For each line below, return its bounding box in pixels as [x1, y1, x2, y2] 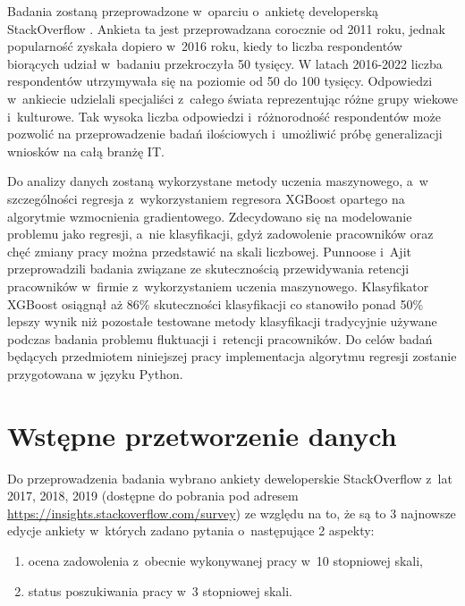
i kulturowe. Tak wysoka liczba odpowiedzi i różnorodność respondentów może [7, 106, 441, 125]
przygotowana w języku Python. [7, 364, 183, 383]
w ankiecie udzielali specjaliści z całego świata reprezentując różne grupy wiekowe [7, 88, 458, 107]
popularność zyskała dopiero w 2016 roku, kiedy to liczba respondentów [7, 37, 402, 55]
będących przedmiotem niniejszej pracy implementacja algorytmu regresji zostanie [7, 347, 457, 366]
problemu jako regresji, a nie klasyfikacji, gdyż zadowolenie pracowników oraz [7, 224, 434, 243]
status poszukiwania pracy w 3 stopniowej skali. [28, 581, 292, 600]
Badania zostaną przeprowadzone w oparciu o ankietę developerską [7, 2, 379, 20]
